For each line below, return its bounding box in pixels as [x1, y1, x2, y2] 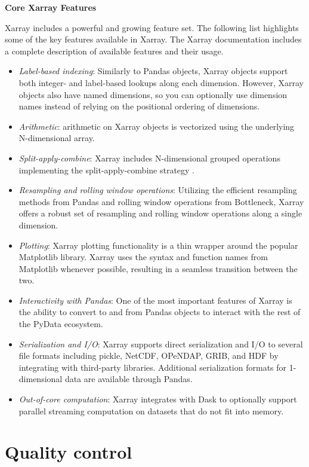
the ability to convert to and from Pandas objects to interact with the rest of [18, 306, 301, 318]
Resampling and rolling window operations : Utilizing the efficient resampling [18, 184, 297, 196]
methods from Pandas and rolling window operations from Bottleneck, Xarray [18, 195, 304, 207]
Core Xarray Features [5, 1, 97, 13]
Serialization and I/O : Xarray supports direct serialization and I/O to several [18, 337, 303, 350]
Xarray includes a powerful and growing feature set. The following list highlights [5, 21, 299, 33]
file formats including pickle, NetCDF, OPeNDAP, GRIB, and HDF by [18, 349, 279, 362]
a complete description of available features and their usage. [5, 44, 224, 57]
